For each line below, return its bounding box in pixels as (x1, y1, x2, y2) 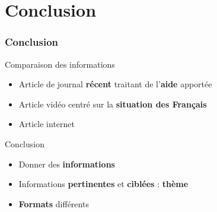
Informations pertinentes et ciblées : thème (18, 178, 189, 190)
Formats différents (18, 197, 89, 210)
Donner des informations (18, 157, 115, 170)
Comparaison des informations (5, 58, 115, 70)
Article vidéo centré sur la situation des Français (18, 97, 207, 110)
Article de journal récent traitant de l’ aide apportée (18, 78, 212, 90)
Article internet (18, 118, 75, 130)
